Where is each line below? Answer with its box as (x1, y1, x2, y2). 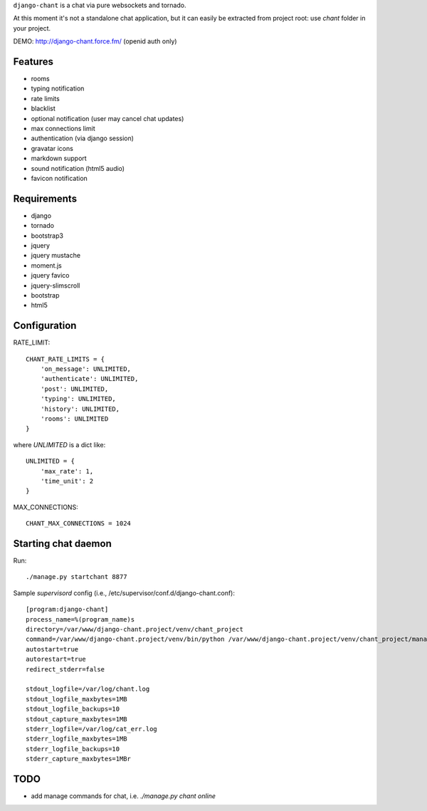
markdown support (31, 154, 87, 163)
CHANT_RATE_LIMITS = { (26, 355, 105, 363)
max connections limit (31, 125, 95, 133)
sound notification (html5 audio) (31, 164, 125, 172)
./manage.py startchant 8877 (26, 573, 127, 581)
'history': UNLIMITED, (40, 404, 120, 413)
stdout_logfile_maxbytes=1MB (26, 695, 127, 703)
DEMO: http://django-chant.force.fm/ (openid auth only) (13, 37, 177, 46)
